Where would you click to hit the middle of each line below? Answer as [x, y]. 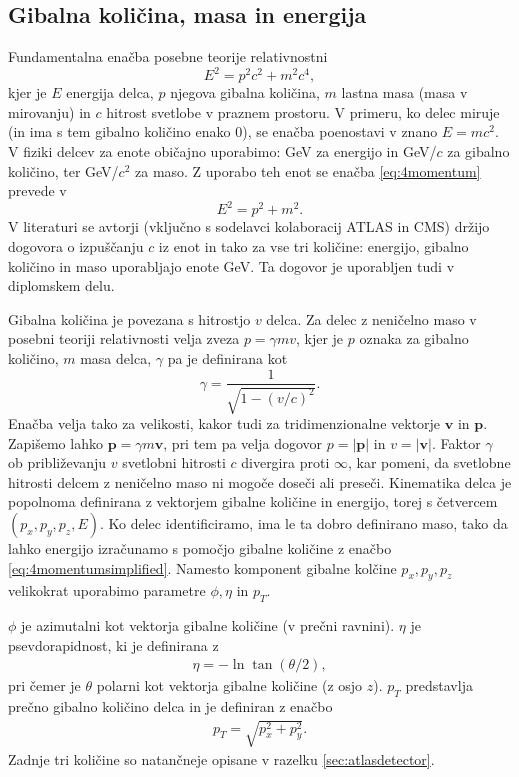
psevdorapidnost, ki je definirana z [113, 644]
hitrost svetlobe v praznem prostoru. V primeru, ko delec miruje [303, 111]
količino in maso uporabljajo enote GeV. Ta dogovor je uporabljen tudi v [231, 265]
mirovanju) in [49, 111]
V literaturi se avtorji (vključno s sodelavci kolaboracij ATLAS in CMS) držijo [249, 226]
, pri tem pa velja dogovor [243, 442]
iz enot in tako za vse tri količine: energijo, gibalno [313, 245]
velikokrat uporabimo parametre [107, 590]
